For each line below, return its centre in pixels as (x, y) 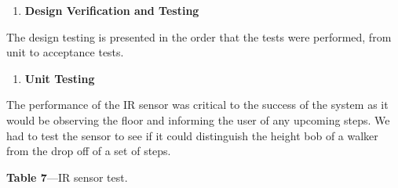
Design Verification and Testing (112, 10)
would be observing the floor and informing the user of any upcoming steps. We (198, 119)
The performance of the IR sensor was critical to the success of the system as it (197, 105)
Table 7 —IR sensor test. (67, 177)
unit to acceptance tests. (65, 52)
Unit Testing (60, 78)
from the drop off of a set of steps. (89, 151)
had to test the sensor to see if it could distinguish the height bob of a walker (192, 135)
